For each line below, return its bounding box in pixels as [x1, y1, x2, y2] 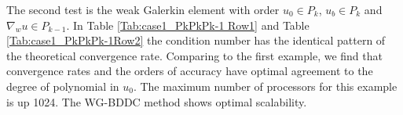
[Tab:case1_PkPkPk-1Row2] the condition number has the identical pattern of [6, 32, 386, 49]
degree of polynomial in [6, 77, 119, 94]
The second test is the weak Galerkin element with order [6, 2, 280, 17]
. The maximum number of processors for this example [133, 77, 398, 94]
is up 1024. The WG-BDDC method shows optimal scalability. [6, 93, 307, 110]
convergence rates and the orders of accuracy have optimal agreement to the [6, 63, 373, 79]
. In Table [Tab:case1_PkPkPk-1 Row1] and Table [66, 16, 310, 33]
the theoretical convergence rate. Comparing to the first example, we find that [6, 47, 383, 63]
